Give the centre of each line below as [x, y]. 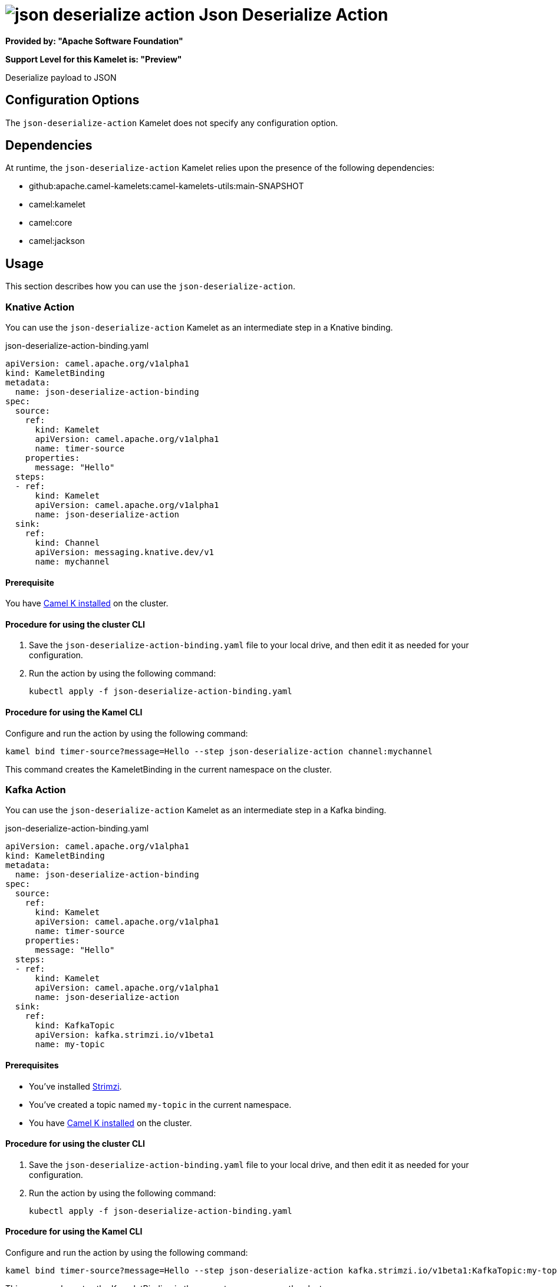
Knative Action [40, 307]
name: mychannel [72, 562]
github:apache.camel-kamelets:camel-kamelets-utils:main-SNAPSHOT [167, 186]
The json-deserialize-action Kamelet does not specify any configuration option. [172, 123]
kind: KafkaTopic [75, 1026]
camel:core [51, 223]
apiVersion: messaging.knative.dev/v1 [125, 552]
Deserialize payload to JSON [61, 77]
